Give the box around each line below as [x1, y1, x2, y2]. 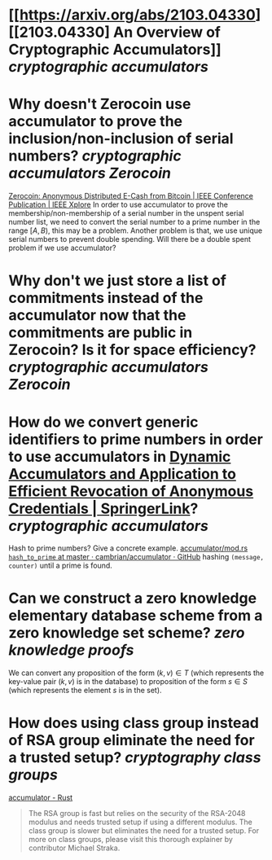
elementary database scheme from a [8, 607, 263, 625]
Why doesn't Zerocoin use [8, 95, 191, 113]
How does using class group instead [8, 714, 259, 732]
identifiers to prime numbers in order [8, 430, 263, 449]
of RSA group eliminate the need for [8, 731, 255, 750]
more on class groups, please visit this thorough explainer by [28, 835, 234, 845]
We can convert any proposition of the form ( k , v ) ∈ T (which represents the [8, 668, 265, 678]
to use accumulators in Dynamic [8, 447, 231, 466]
